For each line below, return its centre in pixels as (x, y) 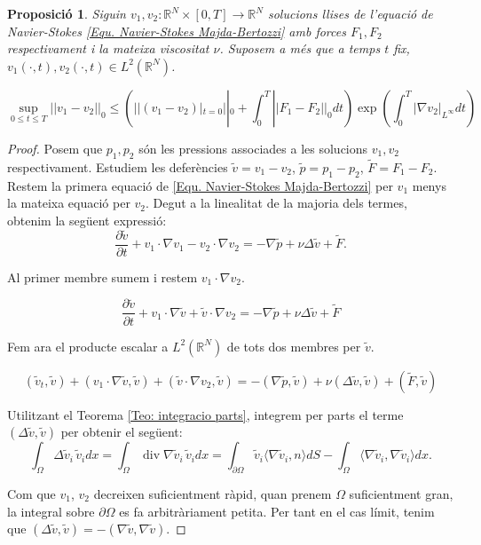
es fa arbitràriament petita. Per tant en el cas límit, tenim (277, 511)
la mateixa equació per (69, 203)
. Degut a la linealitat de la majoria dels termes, (276, 203)
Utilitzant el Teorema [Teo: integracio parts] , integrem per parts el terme (205, 414)
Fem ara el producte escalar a (88, 346)
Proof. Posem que (55, 148)
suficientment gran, (401, 493)
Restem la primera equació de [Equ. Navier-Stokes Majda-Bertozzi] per (200, 185)
